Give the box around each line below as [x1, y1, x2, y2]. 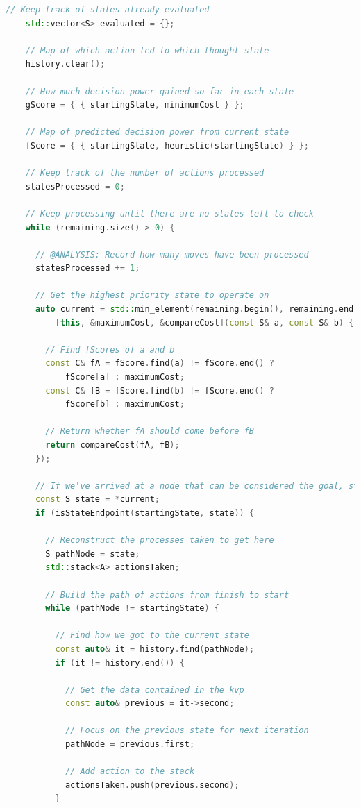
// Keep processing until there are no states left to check [25, 208, 314, 219]
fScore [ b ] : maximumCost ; [65, 399, 185, 410]
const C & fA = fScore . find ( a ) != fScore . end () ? [45, 358, 274, 369]
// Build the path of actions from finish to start [45, 589, 289, 600]
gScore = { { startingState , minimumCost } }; [25, 100, 244, 110]
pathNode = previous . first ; [65, 739, 195, 750]
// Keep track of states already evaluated [6, 5, 210, 15]
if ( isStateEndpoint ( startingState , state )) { [35, 507, 255, 518]
